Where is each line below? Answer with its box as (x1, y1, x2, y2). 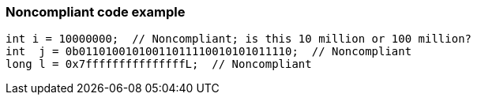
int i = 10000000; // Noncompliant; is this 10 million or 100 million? (6, 32, 472, 46)
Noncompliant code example (6, 4, 186, 20)
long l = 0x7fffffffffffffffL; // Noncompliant (6, 58, 312, 71)
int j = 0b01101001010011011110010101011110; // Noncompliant (6, 45, 412, 58)
